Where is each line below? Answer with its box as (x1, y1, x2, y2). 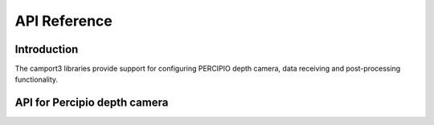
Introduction (14, 42, 79, 56)
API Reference (14, 12, 113, 30)
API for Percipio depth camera (14, 96, 169, 110)
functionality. (14, 75, 59, 84)
